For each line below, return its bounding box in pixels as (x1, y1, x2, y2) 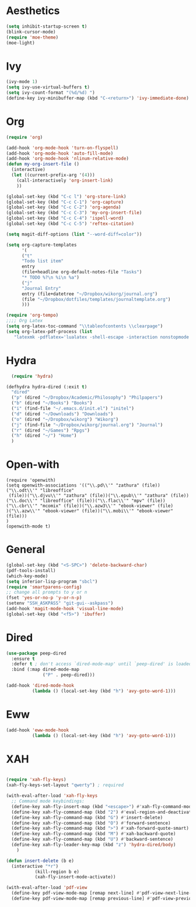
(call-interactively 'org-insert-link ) (16, 177, 114, 183)
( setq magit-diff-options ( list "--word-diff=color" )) (6, 231, 142, 237)
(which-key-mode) (6, 573, 48, 579)
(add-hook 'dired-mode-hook (6, 683, 75, 689)
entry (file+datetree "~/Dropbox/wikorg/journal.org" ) (21, 291, 158, 297)
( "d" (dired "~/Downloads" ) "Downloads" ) (11, 411, 114, 417)
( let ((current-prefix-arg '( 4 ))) (11, 172, 95, 178)
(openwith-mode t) (6, 523, 51, 529)
